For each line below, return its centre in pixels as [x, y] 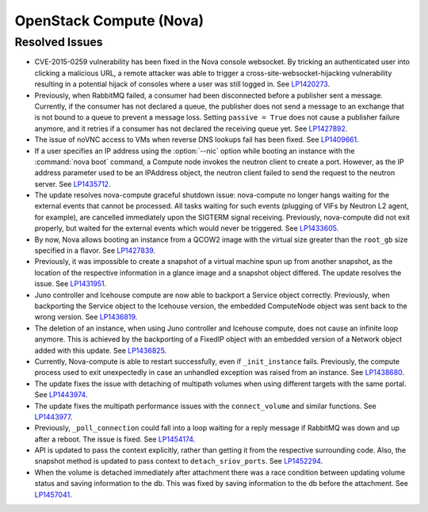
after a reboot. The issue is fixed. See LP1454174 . [115, 439]
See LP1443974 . [61, 395]
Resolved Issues [59, 42]
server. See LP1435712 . [73, 184]
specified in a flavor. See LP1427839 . [95, 250]
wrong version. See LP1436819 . [86, 317]
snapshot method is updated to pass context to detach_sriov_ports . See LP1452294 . [179, 461]
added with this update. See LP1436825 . [101, 350]
